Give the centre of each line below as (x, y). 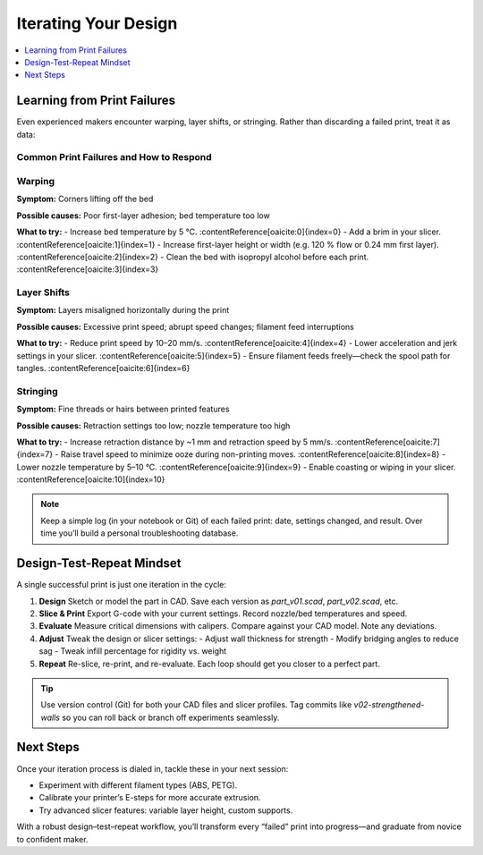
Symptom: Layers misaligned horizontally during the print (123, 310)
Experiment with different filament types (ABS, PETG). (138, 785)
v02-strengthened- (389, 705)
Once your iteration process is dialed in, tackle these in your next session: (153, 768)
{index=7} (35, 454)
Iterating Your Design (97, 23)
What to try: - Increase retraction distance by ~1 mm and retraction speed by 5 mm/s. (175, 442)
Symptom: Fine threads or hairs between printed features (123, 409)
